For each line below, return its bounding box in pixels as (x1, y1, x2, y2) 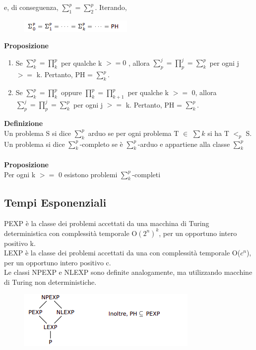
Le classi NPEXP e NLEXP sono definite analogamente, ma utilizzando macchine (4, 267, 253, 277)
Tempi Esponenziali (4, 194, 107, 210)
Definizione (4, 118, 43, 128)
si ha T (207, 127, 229, 138)
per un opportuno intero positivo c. (4, 257, 111, 267)
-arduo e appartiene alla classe (137, 138, 230, 149)
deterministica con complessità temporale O (4, 228, 137, 238)
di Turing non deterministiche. (4, 277, 97, 287)
